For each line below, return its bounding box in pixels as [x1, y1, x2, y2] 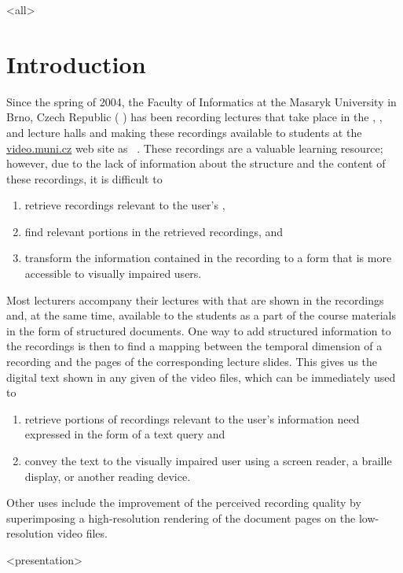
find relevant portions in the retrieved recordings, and [24, 223, 284, 239]
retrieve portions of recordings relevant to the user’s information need [24, 410, 360, 427]
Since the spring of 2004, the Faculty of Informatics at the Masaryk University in [6, 93, 397, 109]
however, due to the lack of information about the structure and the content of [6, 155, 386, 172]
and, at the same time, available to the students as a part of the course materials [6, 307, 396, 323]
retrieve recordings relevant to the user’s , [24, 197, 225, 213]
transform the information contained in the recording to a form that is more [24, 250, 392, 266]
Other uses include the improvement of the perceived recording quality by [6, 494, 361, 511]
